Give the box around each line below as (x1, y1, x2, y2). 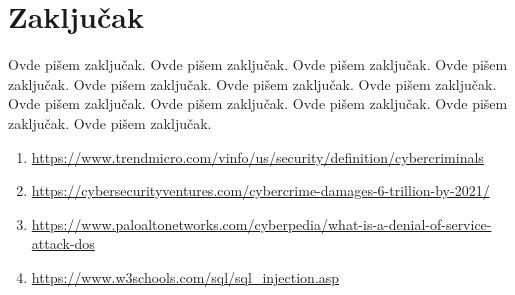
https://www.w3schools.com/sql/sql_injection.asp (31, 266, 340, 287)
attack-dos (31, 233, 95, 254)
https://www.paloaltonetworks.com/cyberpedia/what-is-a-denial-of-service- (31, 213, 492, 234)
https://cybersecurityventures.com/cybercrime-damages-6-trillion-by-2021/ (31, 180, 490, 201)
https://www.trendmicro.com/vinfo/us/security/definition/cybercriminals (31, 146, 484, 167)
